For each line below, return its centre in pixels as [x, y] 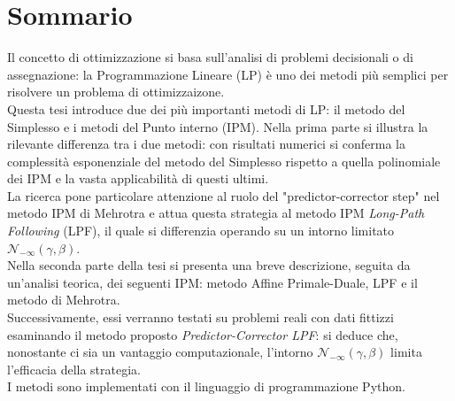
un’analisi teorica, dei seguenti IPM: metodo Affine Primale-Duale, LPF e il [212, 282]
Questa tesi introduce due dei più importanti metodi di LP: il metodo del [206, 108]
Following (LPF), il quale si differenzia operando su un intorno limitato [201, 231]
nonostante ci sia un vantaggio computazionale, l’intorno [160, 352]
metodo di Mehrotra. [64, 300]
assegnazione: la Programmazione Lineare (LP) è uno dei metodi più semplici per [228, 74]
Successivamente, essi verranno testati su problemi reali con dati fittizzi [201, 317]
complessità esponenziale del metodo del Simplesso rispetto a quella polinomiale [224, 161]
